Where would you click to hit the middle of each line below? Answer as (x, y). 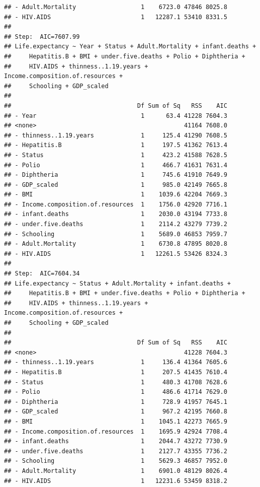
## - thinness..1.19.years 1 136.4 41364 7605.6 (116, 362)
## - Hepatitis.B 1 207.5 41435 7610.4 (116, 372)
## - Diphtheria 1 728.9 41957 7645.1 (116, 402)
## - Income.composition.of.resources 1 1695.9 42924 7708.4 (116, 431)
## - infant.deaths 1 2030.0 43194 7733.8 (116, 214)
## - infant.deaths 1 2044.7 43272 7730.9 (116, 441)
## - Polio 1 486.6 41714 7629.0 (116, 392)
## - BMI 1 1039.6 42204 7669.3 (116, 195)
